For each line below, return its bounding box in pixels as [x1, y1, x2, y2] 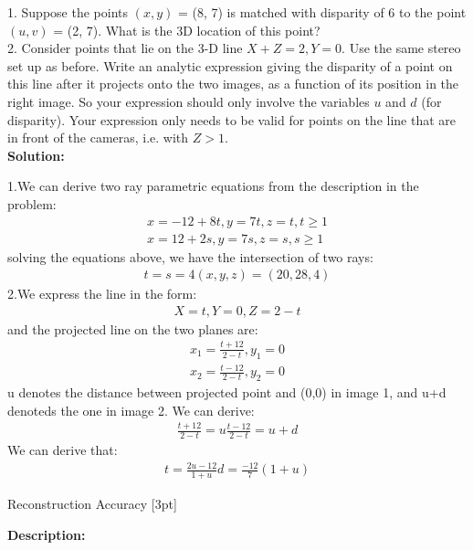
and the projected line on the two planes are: [7, 319, 258, 338]
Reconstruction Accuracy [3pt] [7, 494, 177, 513]
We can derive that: [7, 440, 118, 460]
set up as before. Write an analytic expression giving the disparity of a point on [7, 56, 453, 75]
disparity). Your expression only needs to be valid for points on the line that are [7, 110, 457, 129]
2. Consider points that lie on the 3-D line [7, 38, 243, 58]
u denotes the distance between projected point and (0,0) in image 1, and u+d [7, 382, 447, 401]
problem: [7, 194, 57, 213]
